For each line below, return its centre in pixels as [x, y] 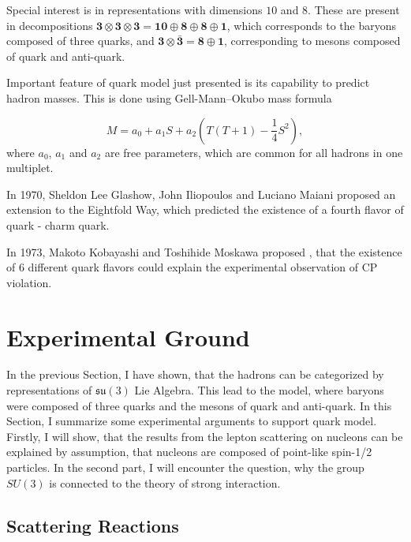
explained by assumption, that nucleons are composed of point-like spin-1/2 [189, 452]
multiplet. [30, 168]
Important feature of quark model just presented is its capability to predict [188, 82]
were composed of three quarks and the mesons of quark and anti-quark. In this [199, 405]
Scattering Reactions [93, 525]
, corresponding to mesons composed [312, 41]
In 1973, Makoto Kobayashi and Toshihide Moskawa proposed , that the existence [204, 251]
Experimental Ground [128, 336]
